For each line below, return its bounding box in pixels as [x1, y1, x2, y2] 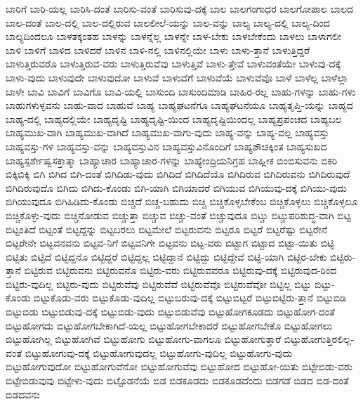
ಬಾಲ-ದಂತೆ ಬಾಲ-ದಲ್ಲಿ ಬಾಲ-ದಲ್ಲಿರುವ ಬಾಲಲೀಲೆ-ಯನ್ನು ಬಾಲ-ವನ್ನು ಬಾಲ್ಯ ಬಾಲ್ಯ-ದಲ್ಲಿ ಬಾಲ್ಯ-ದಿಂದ [6, 15, 330, 30]
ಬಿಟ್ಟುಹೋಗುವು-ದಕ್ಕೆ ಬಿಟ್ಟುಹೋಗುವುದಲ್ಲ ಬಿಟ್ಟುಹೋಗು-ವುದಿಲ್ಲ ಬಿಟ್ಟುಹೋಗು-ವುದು [25, 345, 293, 360]
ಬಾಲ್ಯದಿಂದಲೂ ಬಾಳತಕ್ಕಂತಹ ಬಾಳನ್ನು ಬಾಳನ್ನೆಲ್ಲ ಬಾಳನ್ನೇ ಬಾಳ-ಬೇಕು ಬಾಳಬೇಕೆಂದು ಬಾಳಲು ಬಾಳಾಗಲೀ [6, 29, 341, 44]
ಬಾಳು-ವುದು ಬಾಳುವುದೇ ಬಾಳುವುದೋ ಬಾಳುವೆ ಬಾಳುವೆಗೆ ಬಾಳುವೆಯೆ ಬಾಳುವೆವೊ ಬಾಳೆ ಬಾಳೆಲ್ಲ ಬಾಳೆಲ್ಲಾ [6, 70, 348, 84]
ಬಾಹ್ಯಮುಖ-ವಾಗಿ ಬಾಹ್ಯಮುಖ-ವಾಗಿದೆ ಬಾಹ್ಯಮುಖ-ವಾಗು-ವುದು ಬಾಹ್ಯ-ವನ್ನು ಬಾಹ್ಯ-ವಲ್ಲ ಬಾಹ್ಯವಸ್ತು [6, 125, 329, 140]
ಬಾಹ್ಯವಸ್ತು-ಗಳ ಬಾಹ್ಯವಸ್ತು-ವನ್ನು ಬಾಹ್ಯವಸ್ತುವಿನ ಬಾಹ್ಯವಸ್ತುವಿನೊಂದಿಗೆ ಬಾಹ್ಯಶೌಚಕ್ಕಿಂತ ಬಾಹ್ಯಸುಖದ [6, 138, 327, 153]
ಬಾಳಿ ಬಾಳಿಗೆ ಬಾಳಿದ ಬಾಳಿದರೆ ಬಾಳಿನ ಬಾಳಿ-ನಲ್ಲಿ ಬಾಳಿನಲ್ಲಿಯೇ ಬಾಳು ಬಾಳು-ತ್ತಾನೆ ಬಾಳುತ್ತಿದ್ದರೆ [6, 42, 310, 57]
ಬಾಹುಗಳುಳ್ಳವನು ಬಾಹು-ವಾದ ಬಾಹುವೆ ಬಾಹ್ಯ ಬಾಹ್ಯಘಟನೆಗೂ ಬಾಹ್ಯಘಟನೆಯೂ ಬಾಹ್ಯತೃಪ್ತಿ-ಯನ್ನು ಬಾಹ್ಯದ [6, 98, 353, 112]
